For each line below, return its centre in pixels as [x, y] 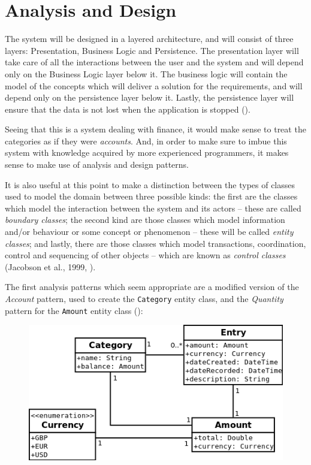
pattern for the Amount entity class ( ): [74, 310]
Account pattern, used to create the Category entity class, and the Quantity [144, 298]
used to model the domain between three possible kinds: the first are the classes [151, 196]
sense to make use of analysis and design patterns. [97, 164]
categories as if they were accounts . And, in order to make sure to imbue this [146, 141]
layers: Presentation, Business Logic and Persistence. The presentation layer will [152, 50]
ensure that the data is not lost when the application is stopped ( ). [128, 109]
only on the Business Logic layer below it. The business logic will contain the [146, 73]
